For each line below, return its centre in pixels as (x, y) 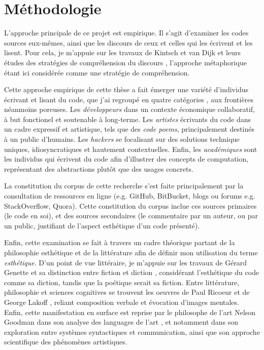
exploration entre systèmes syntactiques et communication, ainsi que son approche (132, 332)
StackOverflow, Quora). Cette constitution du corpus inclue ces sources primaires (130, 205)
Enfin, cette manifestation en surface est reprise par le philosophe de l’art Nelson (130, 312)
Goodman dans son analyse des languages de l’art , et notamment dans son (121, 322)
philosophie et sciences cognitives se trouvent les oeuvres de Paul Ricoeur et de (127, 292)
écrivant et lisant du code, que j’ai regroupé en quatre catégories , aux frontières (129, 99)
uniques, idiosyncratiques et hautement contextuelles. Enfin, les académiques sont (131, 149)
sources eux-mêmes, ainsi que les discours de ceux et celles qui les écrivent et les (128, 42)
